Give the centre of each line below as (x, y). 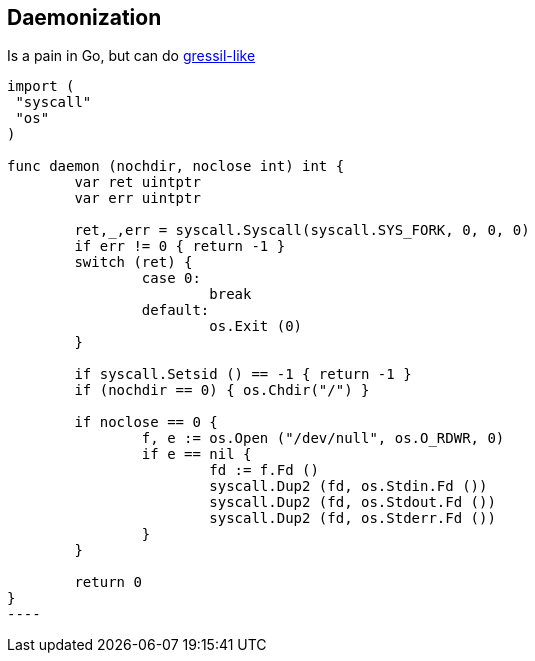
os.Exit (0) (256, 326)
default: (175, 310)
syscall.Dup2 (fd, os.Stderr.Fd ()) (352, 518)
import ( (41, 86)
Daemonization (84, 17)
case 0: (171, 278)
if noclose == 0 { (146, 422)
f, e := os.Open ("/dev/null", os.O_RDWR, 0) (323, 438)
